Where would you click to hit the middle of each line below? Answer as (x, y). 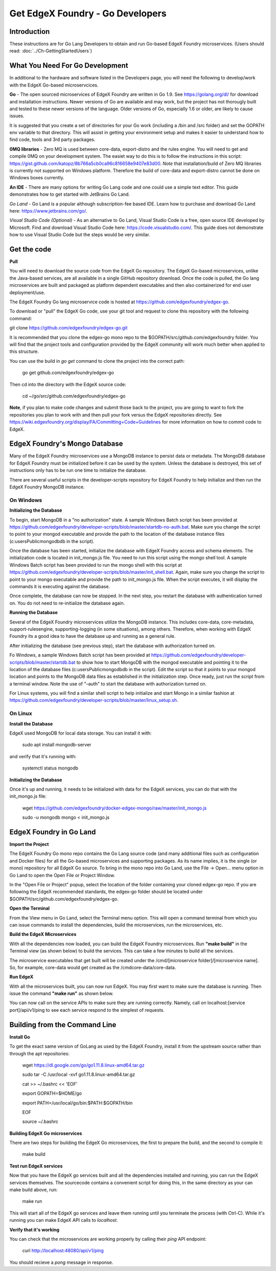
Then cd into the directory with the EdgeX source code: (68, 384)
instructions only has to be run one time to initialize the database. (78, 470)
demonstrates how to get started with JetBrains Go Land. (70, 194)
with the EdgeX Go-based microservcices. (54, 85)
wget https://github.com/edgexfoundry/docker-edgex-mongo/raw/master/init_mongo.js (114, 808)
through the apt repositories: (40, 1053)
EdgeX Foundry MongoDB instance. (47, 487)
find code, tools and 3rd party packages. (52, 140)
